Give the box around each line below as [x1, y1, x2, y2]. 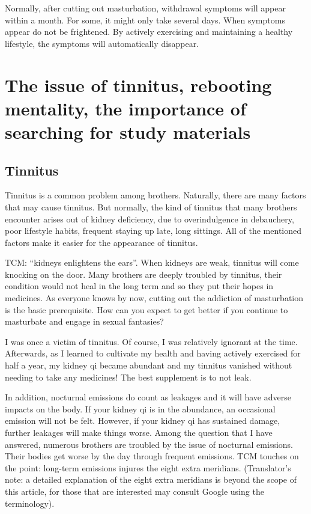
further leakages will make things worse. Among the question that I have [5, 426, 273, 439]
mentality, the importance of [5, 96, 246, 120]
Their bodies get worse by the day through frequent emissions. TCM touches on [5, 450, 299, 462]
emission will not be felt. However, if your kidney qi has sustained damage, [5, 414, 280, 427]
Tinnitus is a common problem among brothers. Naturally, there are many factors [5, 189, 306, 201]
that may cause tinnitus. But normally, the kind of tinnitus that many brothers [5, 200, 297, 213]
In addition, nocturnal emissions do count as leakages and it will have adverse [5, 391, 291, 403]
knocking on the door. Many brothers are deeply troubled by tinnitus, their [5, 268, 282, 280]
